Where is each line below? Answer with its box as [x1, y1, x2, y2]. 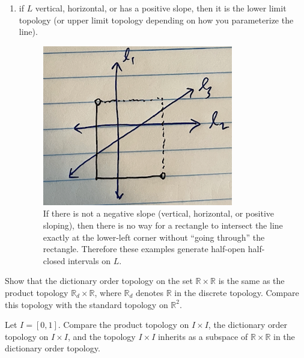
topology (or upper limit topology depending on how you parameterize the [19, 13, 294, 26]
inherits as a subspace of [157, 330, 248, 342]
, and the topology [67, 330, 136, 342]
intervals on [68, 254, 111, 267]
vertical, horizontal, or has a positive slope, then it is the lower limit [35, 2, 287, 14]
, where [94, 286, 121, 298]
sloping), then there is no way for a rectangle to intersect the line [43, 218, 283, 231]
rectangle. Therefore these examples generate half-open [43, 242, 246, 255]
